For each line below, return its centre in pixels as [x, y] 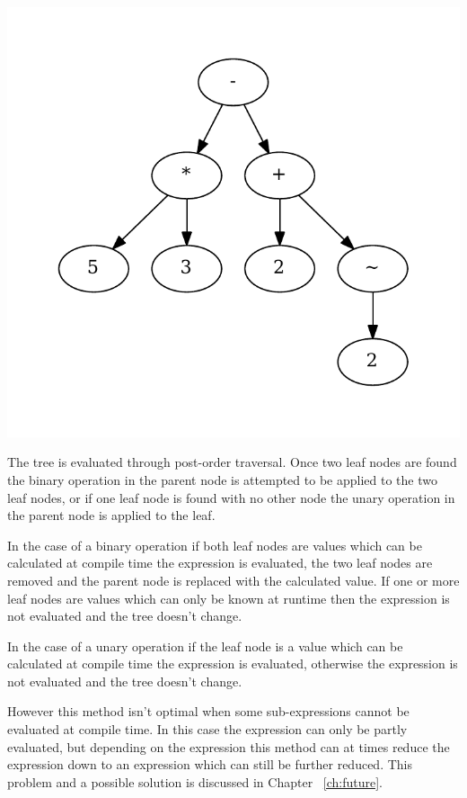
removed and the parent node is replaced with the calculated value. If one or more [233, 580]
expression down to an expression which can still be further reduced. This [210, 764]
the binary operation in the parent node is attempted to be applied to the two [222, 479]
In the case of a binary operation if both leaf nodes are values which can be [215, 545]
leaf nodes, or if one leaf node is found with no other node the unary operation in [231, 497]
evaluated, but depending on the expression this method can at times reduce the [229, 746]
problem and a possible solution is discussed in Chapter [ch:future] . [195, 781]
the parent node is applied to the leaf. [111, 515]
